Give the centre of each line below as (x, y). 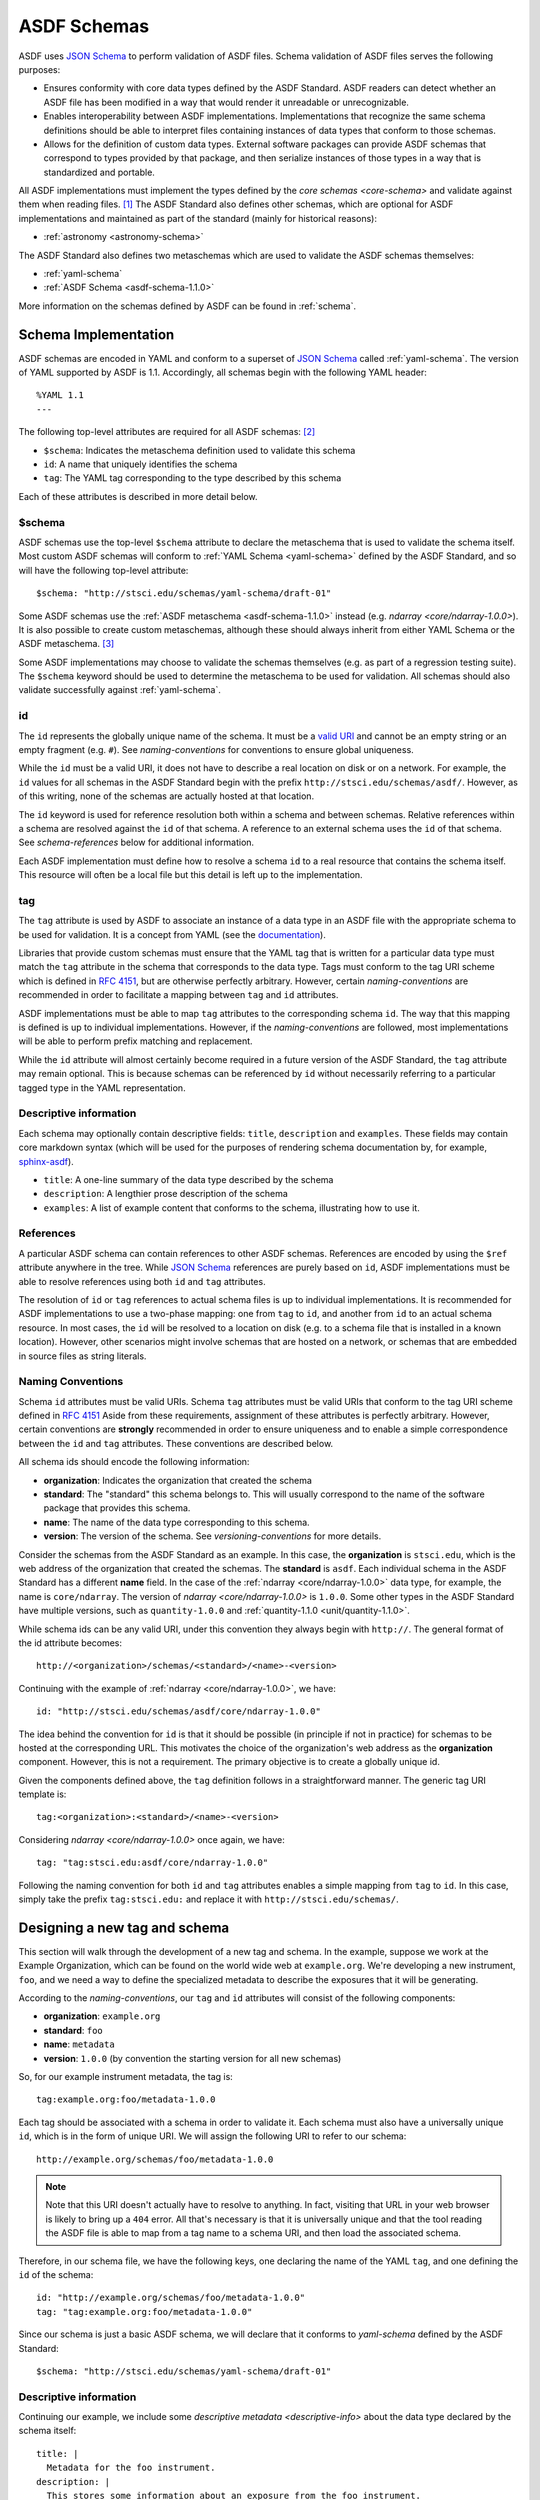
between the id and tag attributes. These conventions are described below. (176, 1443)
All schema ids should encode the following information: (134, 1462)
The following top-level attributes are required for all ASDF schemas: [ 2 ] (167, 432)
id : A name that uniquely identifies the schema (140, 464)
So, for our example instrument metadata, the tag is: (126, 2077)
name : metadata (79, 2044)
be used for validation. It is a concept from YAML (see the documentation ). (172, 934)
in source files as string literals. (82, 1356)
